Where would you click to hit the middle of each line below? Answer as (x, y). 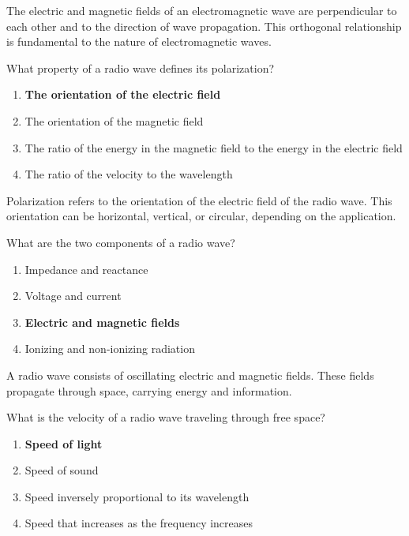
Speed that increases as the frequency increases (139, 523)
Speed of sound (62, 470)
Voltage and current (73, 296)
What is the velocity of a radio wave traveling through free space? (166, 417)
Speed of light (64, 443)
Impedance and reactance (86, 269)
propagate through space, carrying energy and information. (149, 390)
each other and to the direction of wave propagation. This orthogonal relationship (204, 26)
